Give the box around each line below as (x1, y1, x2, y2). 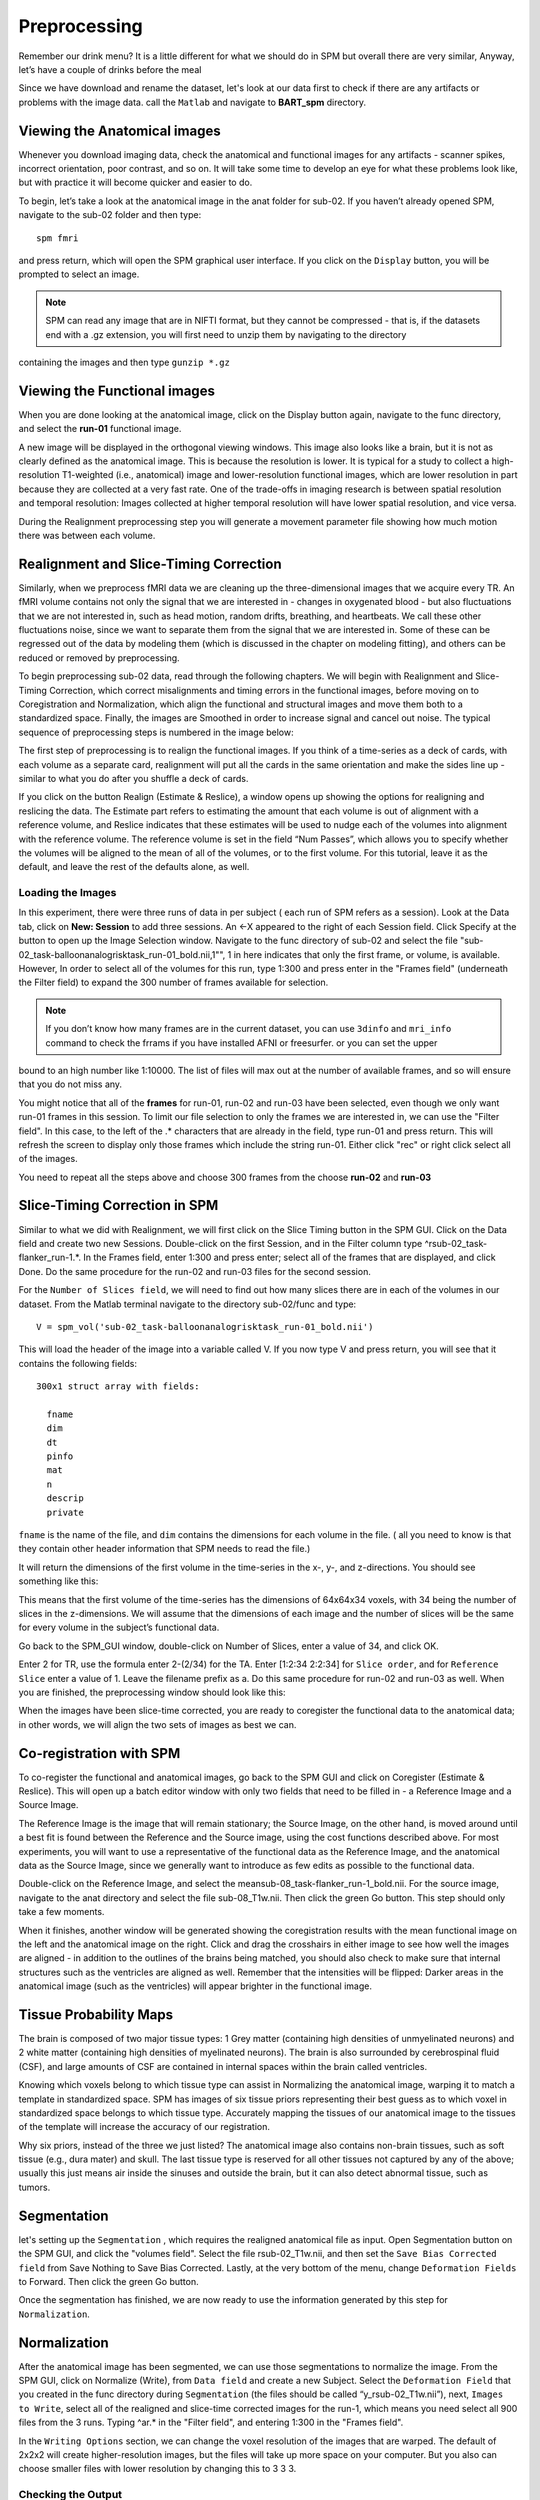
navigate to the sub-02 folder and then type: (18, 209, 202, 221)
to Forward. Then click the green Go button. (18, 2275, 199, 2287)
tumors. (18, 2181, 51, 2193)
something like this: (18, 1575, 99, 1587)
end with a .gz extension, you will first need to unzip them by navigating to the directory (45, 328, 407, 340)
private (46, 1506, 84, 1518)
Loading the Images (18, 886, 117, 900)
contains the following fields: (18, 1357, 137, 1369)
